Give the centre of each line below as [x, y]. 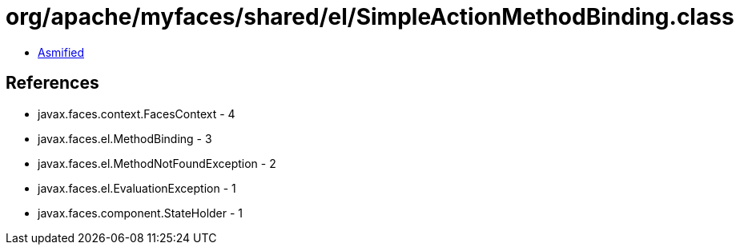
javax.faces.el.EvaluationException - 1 [137, 188]
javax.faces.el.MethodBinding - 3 [125, 138]
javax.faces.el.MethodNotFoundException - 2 [157, 163]
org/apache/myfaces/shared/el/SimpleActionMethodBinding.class [370, 17]
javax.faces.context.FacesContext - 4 [137, 114]
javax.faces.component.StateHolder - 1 [141, 213]
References [52, 83]
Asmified [61, 52]
